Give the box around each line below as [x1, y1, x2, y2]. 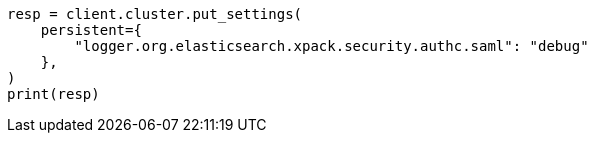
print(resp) [7, 86, 100, 102]
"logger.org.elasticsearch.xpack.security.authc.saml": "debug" [74, 38, 589, 54]
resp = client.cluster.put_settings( [7, 6, 303, 22]
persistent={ [40, 22, 142, 38]
